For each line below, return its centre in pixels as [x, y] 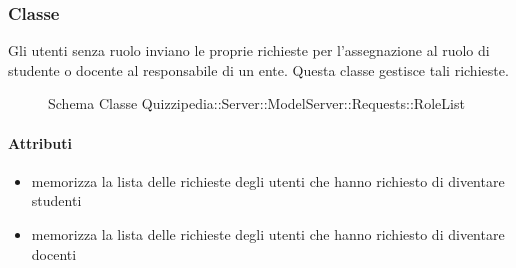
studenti [56, 200]
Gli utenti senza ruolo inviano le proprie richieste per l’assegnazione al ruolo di [249, 50]
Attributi [40, 142]
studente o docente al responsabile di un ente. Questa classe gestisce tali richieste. [258, 69]
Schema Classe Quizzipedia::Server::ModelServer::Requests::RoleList [256, 103]
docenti [54, 253]
